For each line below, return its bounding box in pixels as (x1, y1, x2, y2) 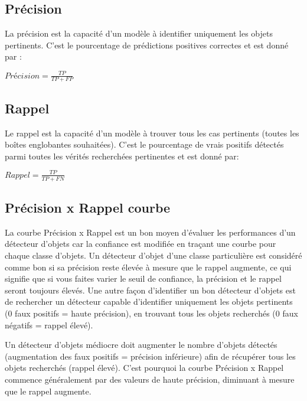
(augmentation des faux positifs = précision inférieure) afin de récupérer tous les (5, 350, 296, 362)
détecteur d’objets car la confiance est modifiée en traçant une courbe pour (5, 237, 276, 250)
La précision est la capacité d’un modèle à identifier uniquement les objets (5, 27, 273, 40)
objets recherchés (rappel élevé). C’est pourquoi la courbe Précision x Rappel (5, 361, 284, 374)
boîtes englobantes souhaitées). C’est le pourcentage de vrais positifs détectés (5, 138, 284, 151)
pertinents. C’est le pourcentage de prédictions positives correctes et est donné (5, 38, 289, 51)
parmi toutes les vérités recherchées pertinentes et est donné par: (5, 149, 239, 162)
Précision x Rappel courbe (5, 198, 171, 217)
